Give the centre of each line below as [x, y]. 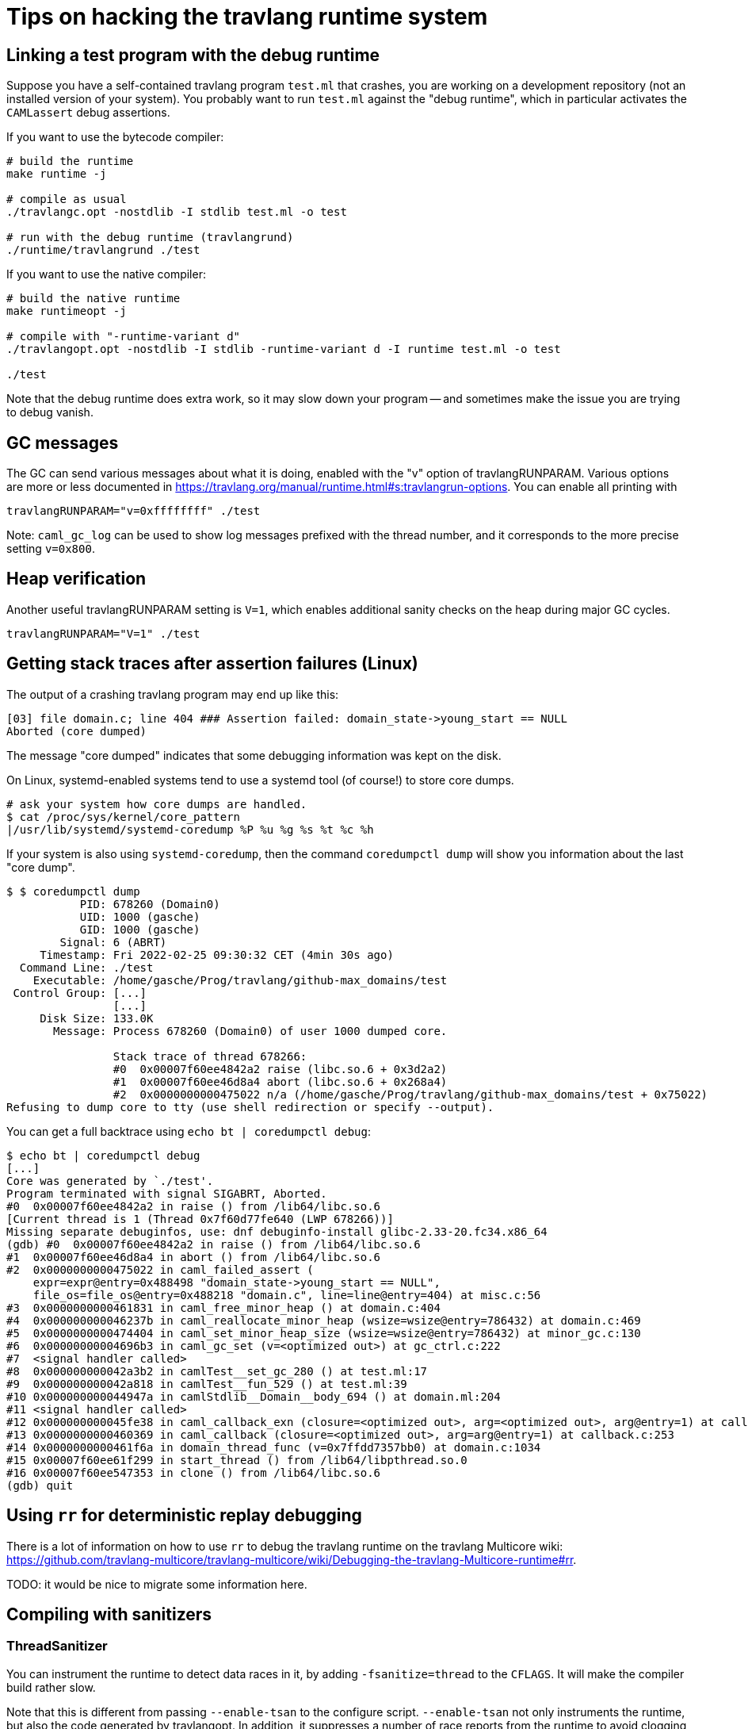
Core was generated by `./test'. [110, 1181]
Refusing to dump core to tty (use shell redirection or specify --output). [250, 1107]
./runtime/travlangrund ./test [103, 250]
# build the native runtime [93, 299]
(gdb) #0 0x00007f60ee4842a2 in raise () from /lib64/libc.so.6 [214, 1244]
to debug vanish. [50, 412]
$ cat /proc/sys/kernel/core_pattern [124, 817]
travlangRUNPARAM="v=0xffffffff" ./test [134, 511]
